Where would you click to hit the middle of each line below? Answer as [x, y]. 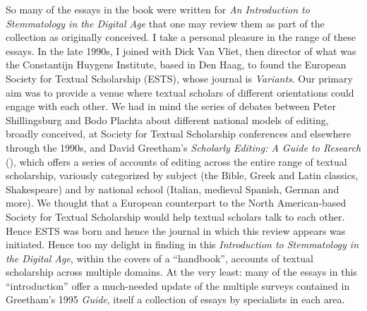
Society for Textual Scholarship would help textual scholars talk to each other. [175, 216]
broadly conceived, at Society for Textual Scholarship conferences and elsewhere [179, 134]
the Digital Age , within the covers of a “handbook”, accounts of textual [160, 258]
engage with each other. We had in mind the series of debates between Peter [171, 106]
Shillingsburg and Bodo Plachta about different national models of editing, [167, 120]
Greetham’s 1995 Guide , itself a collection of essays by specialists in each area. [175, 299]
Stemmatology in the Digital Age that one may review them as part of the [165, 23]
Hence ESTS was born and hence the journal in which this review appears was [176, 230]
